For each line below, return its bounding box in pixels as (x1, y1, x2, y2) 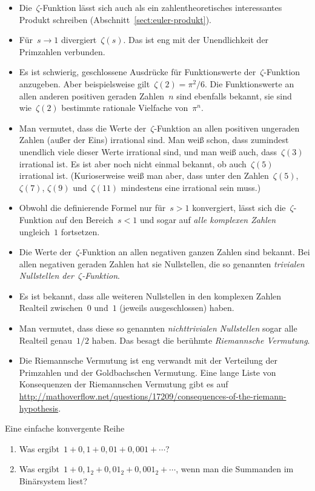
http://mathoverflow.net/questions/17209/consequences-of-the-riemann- (19, 390, 287, 402)
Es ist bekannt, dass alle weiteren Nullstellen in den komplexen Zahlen (19, 289, 282, 302)
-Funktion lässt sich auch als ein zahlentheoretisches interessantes (39, 1, 282, 13)
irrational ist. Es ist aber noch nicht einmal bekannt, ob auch (19, 157, 247, 170)
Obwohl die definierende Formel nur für (19, 201, 166, 214)
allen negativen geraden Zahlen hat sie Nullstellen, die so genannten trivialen (19, 257, 305, 270)
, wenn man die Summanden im (176, 463, 294, 475)
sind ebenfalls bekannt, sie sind (176, 89, 292, 102)
